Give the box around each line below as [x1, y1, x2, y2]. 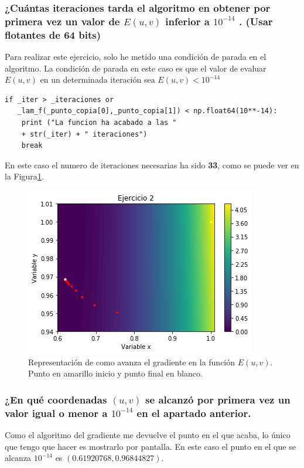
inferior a [165, 13, 210, 28]
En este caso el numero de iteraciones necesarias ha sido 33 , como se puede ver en [5, 158, 299, 171]
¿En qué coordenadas [5, 392, 107, 406]
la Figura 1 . [5, 170, 44, 182]
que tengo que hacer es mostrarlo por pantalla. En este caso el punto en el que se [5, 440, 296, 452]
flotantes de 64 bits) [5, 27, 101, 42]
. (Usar [239, 13, 273, 28]
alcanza [5, 452, 32, 464]
